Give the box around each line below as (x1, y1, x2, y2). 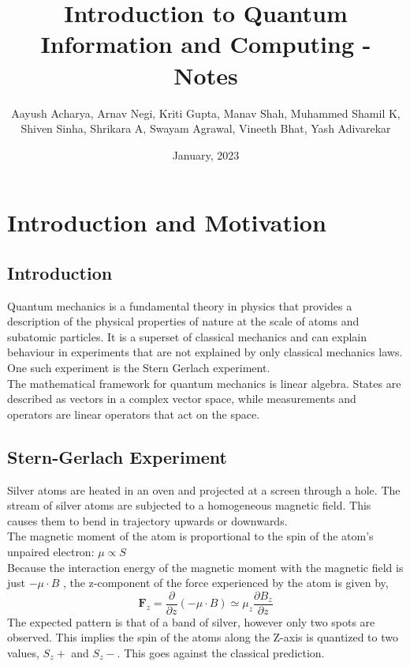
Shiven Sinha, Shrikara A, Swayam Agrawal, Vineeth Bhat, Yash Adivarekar (20, 120, 391, 137)
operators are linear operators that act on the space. (7, 405, 260, 422)
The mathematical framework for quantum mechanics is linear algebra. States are (7, 374, 401, 391)
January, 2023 (172, 146, 240, 163)
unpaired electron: (7, 544, 95, 559)
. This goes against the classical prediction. (117, 645, 325, 661)
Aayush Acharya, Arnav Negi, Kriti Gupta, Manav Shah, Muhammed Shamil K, (11, 104, 401, 121)
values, (7, 645, 39, 661)
